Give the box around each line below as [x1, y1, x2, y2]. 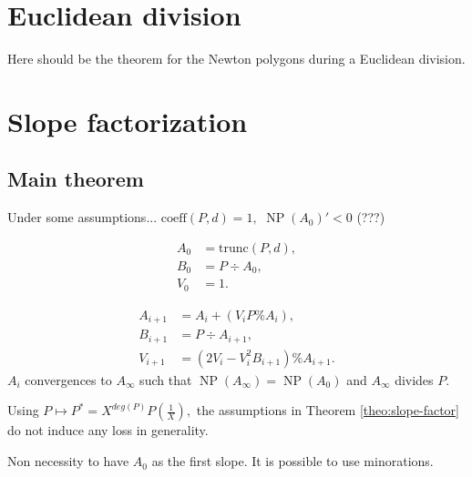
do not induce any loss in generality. [7, 421, 209, 440]
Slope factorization [7, 102, 248, 139]
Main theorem [7, 165, 144, 193]
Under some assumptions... [7, 208, 158, 227]
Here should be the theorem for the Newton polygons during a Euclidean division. [7, 49, 466, 68]
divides [395, 370, 434, 389]
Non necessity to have [7, 452, 129, 471]
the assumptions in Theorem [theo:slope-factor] [196, 401, 459, 420]
